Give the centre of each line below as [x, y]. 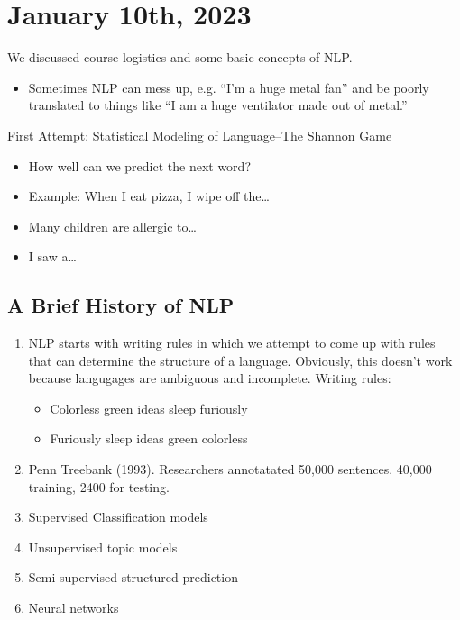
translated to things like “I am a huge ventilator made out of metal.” [218, 105]
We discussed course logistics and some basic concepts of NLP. [180, 57]
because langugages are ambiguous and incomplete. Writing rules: [210, 378]
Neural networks [74, 608]
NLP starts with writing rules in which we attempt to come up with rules [232, 343]
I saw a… [52, 256]
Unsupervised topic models [103, 547]
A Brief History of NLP [121, 305]
